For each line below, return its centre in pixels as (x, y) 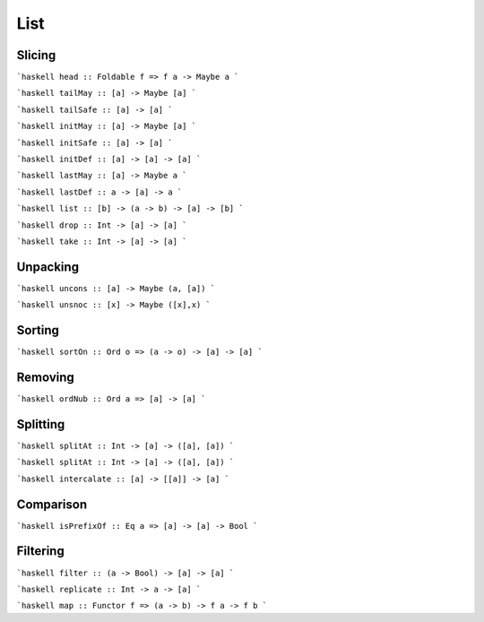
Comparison (52, 504)
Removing (46, 377)
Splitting (41, 424)
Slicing (36, 55)
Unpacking (48, 267)
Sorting (38, 330)
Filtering (40, 551)
